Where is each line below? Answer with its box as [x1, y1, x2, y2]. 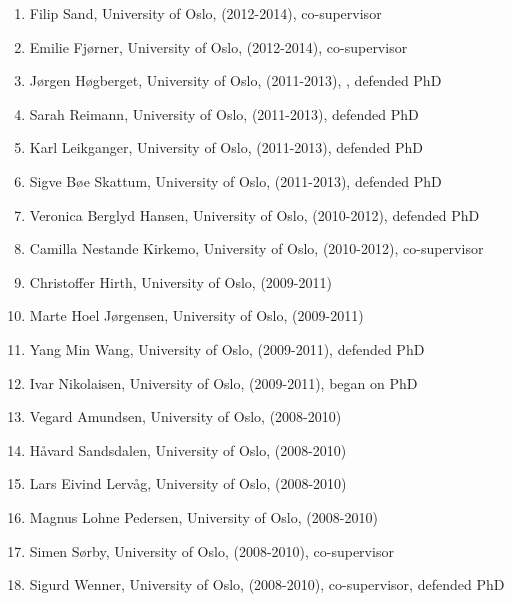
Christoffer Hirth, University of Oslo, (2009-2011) [29, 271, 332, 292]
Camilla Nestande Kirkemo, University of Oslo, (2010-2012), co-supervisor [29, 238, 484, 259]
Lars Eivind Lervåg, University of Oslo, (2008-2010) [29, 473, 347, 494]
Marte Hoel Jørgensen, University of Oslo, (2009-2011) [29, 305, 364, 326]
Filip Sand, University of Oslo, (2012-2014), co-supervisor [29, 3, 382, 23]
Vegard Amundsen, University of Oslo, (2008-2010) [29, 406, 342, 427]
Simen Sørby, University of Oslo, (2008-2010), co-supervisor [29, 540, 394, 561]
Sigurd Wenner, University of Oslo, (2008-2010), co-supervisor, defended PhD [29, 574, 505, 595]
